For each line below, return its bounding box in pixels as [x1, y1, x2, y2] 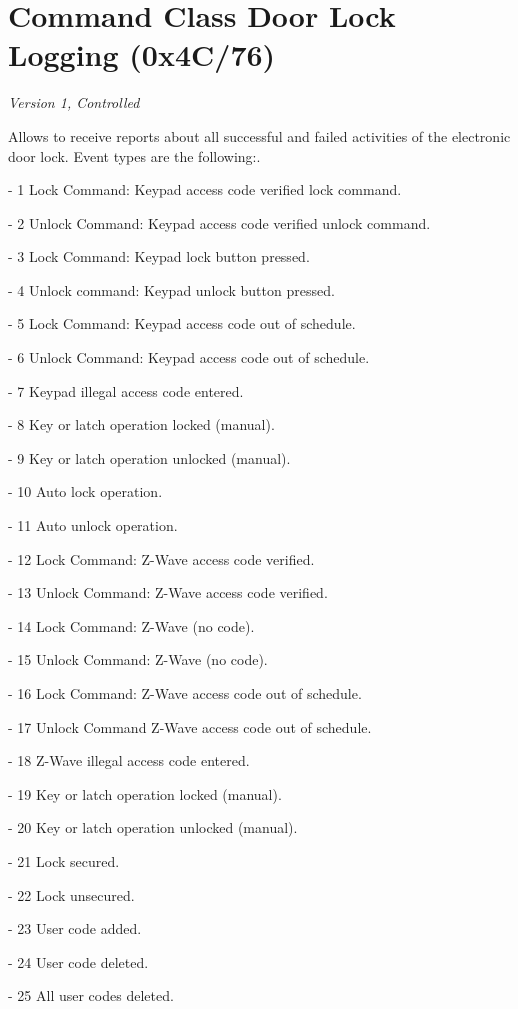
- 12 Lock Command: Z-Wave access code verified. [8, 548, 315, 569]
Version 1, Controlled [8, 92, 140, 113]
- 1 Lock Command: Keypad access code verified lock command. [8, 179, 402, 200]
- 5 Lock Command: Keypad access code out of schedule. [8, 313, 356, 334]
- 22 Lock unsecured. [8, 884, 135, 905]
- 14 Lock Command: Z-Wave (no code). [8, 615, 255, 636]
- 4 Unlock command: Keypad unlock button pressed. [8, 279, 335, 300]
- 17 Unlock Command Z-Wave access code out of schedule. [8, 716, 372, 737]
